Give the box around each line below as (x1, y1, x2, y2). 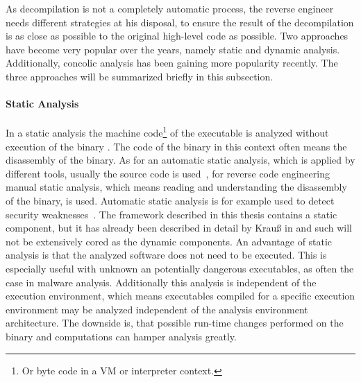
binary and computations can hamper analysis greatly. (6, 329, 237, 343)
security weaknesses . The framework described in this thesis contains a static (6, 207, 337, 221)
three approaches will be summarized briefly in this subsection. (6, 69, 274, 83)
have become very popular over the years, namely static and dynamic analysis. (6, 42, 340, 56)
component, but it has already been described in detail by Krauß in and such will (6, 220, 352, 235)
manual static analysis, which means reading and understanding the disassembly (6, 180, 347, 194)
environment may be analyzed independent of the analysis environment (6, 302, 308, 316)
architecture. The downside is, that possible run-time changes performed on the (6, 315, 344, 330)
